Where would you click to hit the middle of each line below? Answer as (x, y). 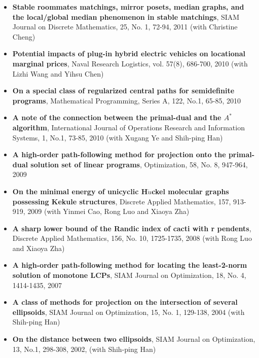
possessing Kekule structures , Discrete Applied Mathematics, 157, (122, 201)
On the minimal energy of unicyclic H (80, 191)
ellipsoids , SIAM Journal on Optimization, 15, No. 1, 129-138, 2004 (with (128, 312)
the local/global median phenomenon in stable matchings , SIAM (126, 16)
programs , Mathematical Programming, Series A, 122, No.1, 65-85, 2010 (126, 100)
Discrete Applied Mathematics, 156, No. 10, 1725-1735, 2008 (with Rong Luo (132, 238)
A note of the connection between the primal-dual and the (117, 117)
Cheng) (24, 36)
